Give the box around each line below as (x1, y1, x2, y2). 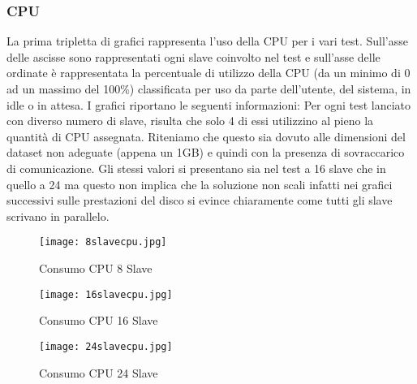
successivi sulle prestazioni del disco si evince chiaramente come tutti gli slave (6, 192, 393, 209)
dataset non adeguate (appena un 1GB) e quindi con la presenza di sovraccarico (6, 144, 405, 161)
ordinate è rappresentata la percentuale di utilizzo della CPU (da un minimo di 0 (6, 64, 411, 81)
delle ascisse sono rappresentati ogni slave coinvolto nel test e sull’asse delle (6, 48, 380, 65)
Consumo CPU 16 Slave (39, 312, 158, 329)
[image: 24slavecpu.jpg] (39, 340, 173, 352)
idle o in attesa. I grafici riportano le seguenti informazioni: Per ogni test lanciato (6, 96, 411, 113)
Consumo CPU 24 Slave (39, 364, 158, 381)
